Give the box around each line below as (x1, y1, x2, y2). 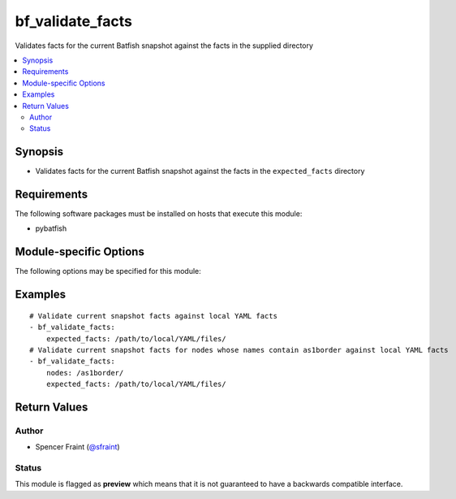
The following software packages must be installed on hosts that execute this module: (15, 209, 303, 219)
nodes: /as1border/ (45, 368, 124, 377)
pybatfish (35, 223, 67, 233)
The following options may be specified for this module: (15, 267, 202, 276)
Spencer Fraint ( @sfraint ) (35, 442, 121, 452)
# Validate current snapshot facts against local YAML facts (29, 311, 277, 320)
